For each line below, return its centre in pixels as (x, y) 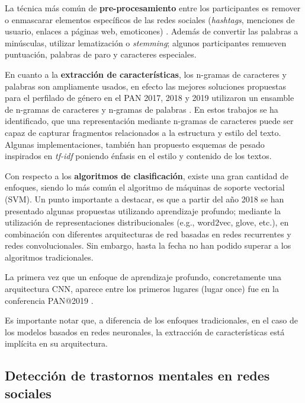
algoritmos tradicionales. (49, 257)
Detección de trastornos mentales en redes (137, 375)
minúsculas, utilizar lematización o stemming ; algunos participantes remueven (146, 42)
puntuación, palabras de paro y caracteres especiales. (101, 54)
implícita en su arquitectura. (57, 343)
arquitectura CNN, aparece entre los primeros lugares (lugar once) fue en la (142, 289)
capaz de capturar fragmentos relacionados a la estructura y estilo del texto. (143, 132)
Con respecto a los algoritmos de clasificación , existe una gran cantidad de (147, 175)
